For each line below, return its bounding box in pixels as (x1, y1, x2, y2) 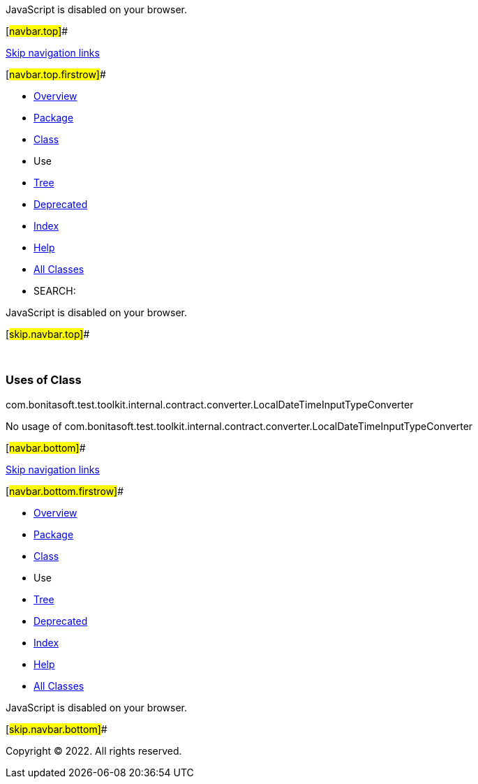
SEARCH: (33, 285, 76, 297)
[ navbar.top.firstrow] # (6, 68, 106, 80)
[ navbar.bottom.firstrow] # (6, 485, 124, 497)
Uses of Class (6, 373, 82, 387)
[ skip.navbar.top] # (6, 328, 90, 340)
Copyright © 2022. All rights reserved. (6, 744, 182, 757)
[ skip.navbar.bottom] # (6, 723, 107, 735)
